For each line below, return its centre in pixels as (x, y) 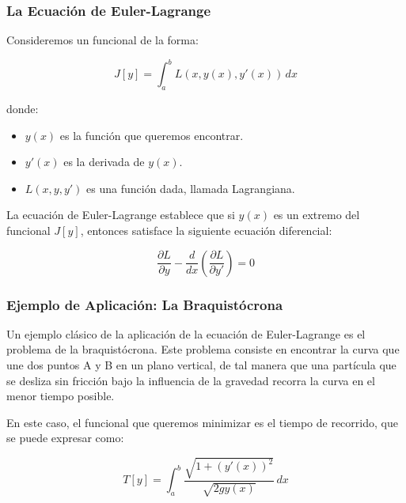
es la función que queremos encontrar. (152, 135)
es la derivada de (104, 162)
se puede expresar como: (65, 438)
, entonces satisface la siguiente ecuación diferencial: (206, 231)
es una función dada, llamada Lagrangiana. (191, 188)
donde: (23, 109)
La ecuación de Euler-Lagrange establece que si (121, 215)
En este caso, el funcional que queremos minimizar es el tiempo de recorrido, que (202, 422)
